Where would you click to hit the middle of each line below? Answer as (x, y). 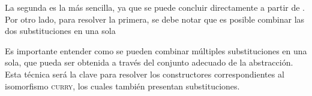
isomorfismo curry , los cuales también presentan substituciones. (122, 86)
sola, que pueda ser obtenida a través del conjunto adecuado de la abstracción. (149, 62)
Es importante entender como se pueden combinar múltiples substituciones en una (156, 50)
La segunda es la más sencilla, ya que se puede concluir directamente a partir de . (155, 7)
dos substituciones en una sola (60, 31)
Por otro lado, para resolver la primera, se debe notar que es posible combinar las (155, 19)
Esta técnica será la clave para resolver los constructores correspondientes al (145, 74)
